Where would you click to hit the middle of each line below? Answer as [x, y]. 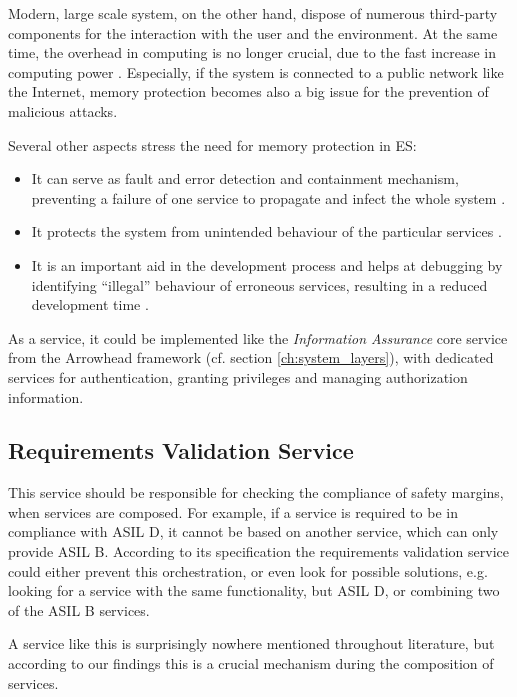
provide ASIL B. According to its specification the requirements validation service [258, 551]
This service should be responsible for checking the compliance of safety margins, [256, 492]
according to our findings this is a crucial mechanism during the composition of [251, 663]
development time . [90, 304]
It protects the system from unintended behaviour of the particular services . [266, 231]
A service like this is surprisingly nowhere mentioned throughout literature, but [251, 643]
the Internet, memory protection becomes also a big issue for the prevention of [248, 91]
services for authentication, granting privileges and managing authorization [238, 376]
